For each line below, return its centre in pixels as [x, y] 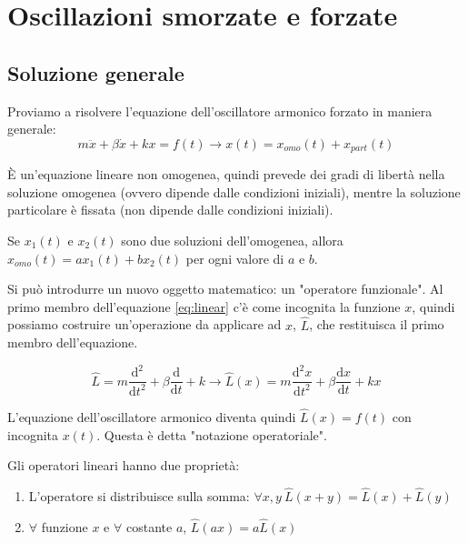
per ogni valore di [235, 258]
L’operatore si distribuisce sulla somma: [139, 495]
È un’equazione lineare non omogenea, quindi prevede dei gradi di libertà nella [226, 174]
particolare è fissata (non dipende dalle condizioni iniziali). [170, 210]
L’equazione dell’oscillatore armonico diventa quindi [152, 416]
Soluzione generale [96, 72]
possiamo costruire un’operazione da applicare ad [144, 324]
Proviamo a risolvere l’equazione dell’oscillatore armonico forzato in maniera [220, 111]
